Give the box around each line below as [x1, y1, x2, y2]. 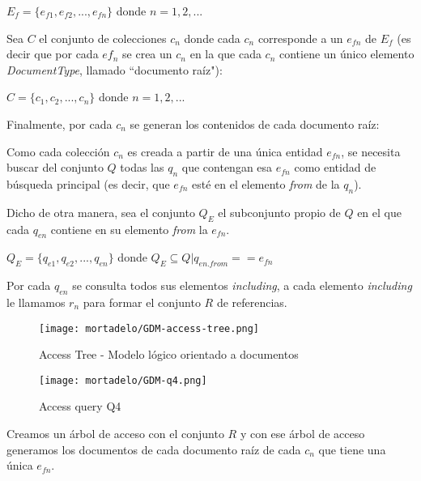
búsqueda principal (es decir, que [6, 175, 170, 192]
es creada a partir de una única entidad [127, 143, 323, 160]
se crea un [122, 45, 172, 62]
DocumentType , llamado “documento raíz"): [6, 61, 223, 78]
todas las [120, 159, 164, 176]
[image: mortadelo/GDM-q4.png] [39, 374, 207, 386]
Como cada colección [6, 143, 110, 160]
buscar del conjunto [6, 159, 104, 176]
